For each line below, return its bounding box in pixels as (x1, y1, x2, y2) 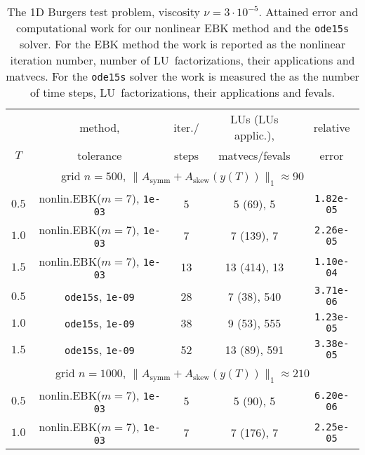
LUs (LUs (230, 111, 279, 127)
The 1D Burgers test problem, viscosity (6, 4, 201, 20)
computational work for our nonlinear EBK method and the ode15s (15, 20, 350, 36)
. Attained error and (258, 4, 359, 20)
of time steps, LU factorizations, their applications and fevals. (29, 84, 336, 100)
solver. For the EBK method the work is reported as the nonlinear (20, 36, 345, 52)
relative (313, 118, 350, 135)
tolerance (77, 147, 122, 163)
